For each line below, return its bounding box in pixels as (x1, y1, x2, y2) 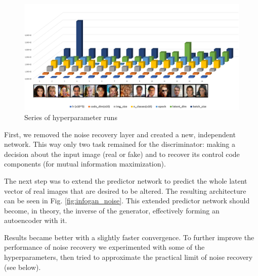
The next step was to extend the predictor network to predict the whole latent (4, 175, 247, 186)
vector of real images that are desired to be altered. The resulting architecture (4, 185, 246, 196)
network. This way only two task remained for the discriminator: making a (4, 139, 235, 149)
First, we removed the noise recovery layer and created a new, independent (4, 129, 236, 139)
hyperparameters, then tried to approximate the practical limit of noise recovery (4, 252, 253, 262)
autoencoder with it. (4, 215, 67, 226)
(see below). (4, 261, 41, 272)
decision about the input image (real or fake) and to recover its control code (4, 148, 240, 159)
